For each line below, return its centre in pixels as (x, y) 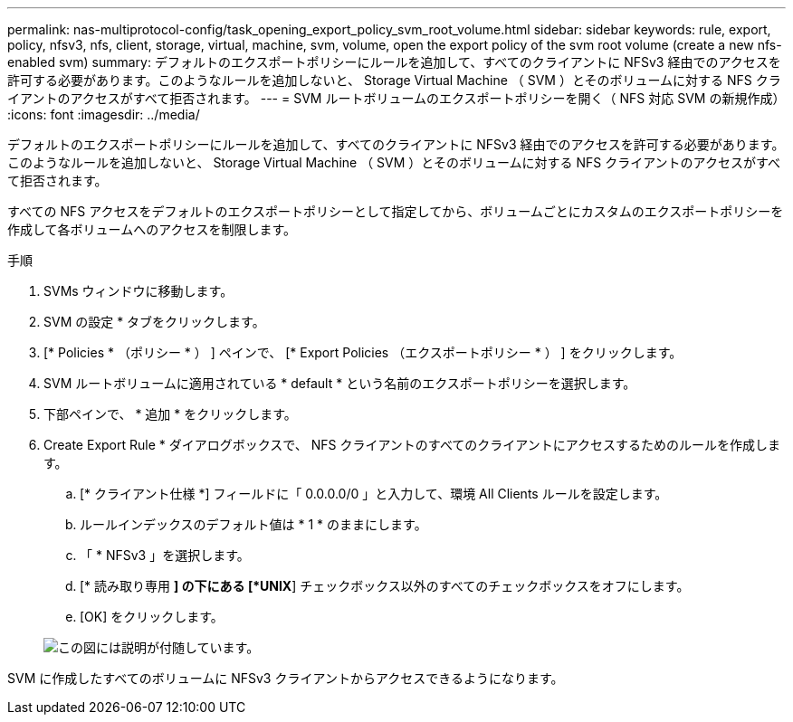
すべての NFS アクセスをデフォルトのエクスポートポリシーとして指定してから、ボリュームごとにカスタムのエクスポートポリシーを (396, 211)
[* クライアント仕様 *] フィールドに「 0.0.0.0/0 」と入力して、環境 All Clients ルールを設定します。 (374, 494)
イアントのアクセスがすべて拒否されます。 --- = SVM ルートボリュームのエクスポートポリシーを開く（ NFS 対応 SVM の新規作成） (396, 98)
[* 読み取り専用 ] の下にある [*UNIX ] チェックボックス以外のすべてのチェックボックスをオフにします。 (385, 586)
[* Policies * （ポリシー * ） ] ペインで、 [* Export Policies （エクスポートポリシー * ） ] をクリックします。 (363, 352)
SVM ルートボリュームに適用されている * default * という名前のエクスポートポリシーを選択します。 (340, 383)
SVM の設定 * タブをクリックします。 (154, 322)
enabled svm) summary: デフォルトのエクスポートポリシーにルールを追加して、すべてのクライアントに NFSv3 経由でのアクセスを (394, 62)
